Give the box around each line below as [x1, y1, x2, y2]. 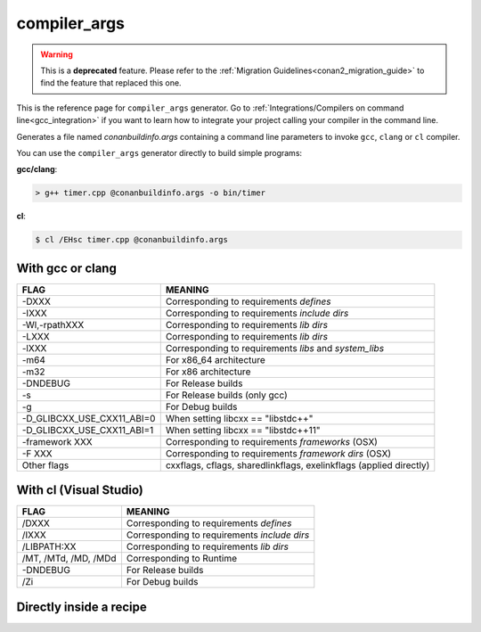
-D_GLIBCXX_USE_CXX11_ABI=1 [21, 423, 154, 436]
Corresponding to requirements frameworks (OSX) [165, 435, 379, 447]
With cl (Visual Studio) [16, 482, 144, 498]
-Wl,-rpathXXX [21, 318, 85, 331]
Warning [40, 49, 73, 60]
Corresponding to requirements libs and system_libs [165, 341, 385, 354]
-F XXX [21, 447, 53, 459]
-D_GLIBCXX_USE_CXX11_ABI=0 [21, 412, 156, 424]
